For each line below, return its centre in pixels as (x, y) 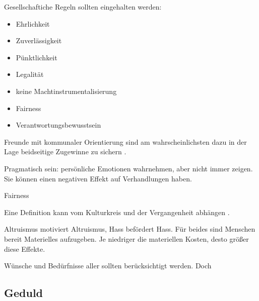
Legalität (30, 74)
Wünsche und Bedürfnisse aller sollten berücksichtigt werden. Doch (108, 266)
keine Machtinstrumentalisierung (66, 91)
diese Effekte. (25, 248)
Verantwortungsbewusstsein (58, 125)
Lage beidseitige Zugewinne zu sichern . (65, 152)
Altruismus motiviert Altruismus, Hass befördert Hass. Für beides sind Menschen (130, 229)
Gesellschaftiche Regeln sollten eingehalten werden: (83, 7)
